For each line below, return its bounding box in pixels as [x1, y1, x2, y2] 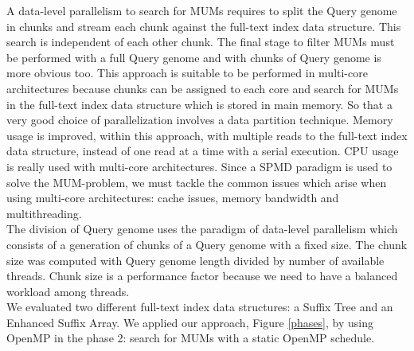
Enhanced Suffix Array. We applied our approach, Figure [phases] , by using [6, 314, 373, 330]
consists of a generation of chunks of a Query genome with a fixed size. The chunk [6, 236, 408, 252]
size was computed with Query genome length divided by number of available [6, 252, 385, 268]
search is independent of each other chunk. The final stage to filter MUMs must [6, 33, 395, 50]
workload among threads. [6, 283, 130, 299]
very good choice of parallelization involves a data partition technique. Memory [6, 111, 393, 128]
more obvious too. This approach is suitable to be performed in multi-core [6, 64, 368, 81]
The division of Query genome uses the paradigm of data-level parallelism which [6, 220, 398, 237]
